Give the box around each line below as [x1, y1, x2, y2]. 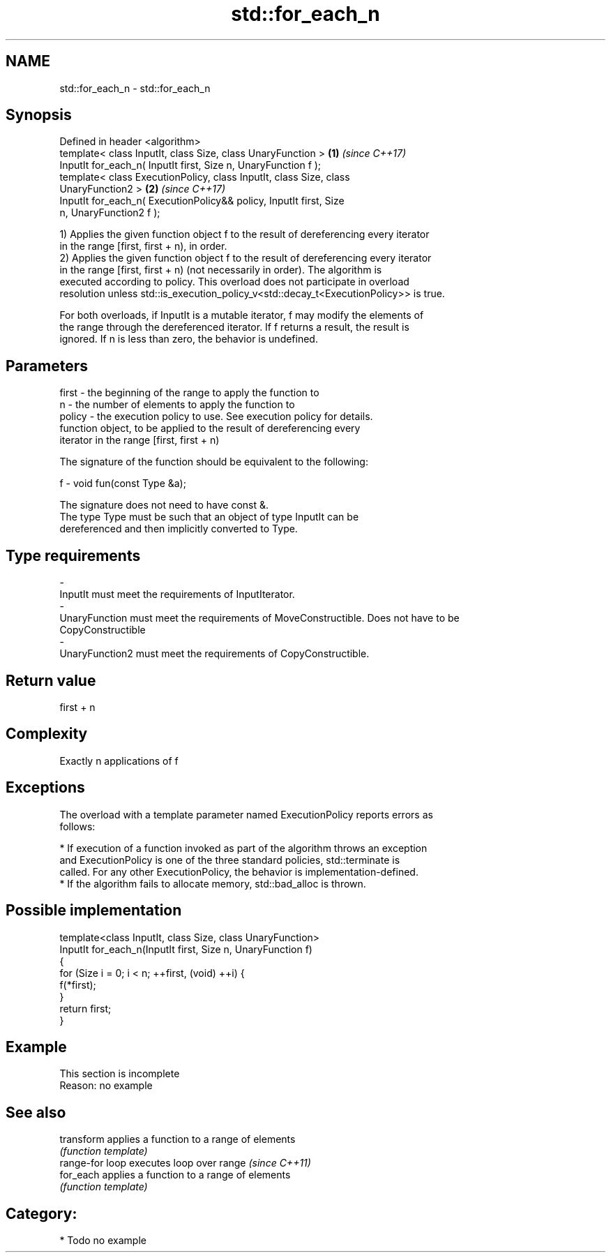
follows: [59, 820, 96, 832]
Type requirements [6, 546, 141, 564]
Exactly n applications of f [59, 754, 179, 767]
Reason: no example [59, 1079, 153, 1092]
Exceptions [6, 779, 85, 797]
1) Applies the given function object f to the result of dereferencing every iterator [59, 228, 430, 241]
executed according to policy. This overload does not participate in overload [59, 276, 409, 288]
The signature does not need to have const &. [59, 499, 269, 511]
